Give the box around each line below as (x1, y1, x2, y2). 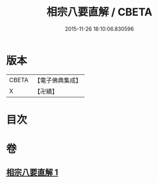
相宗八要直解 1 (6, 168, 59, 178)
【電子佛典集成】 (34, 76, 82, 84)
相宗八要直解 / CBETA (46, 5, 153, 19)
